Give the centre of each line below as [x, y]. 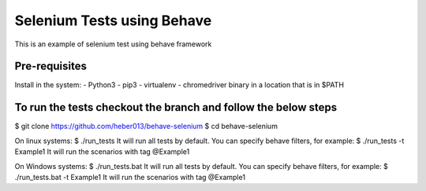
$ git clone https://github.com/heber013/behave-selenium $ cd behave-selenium [146, 127]
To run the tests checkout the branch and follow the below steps [176, 107]
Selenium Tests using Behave [113, 20]
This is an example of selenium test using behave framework [113, 44]
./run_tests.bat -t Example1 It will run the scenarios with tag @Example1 [130, 177]
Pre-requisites [50, 66]
